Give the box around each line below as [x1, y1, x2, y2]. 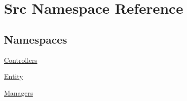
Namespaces [4, 31, 67, 47]
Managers [4, 87, 33, 98]
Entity [4, 71, 23, 81]
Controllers [4, 54, 37, 65]
